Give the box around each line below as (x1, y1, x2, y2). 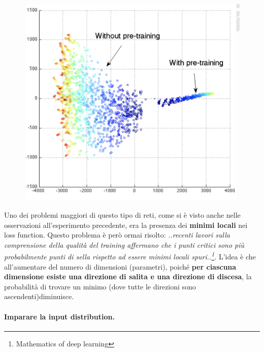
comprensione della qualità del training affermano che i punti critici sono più (4, 239, 245, 250)
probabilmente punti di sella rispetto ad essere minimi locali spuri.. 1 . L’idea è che (4, 250, 256, 261)
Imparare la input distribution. (4, 311, 115, 321)
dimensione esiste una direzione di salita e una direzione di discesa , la (4, 271, 252, 282)
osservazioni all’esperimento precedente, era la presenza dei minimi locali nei (4, 219, 248, 230)
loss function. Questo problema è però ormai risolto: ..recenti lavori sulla (4, 229, 230, 240)
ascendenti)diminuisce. (4, 291, 74, 302)
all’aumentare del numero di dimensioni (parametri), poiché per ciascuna (4, 261, 237, 272)
